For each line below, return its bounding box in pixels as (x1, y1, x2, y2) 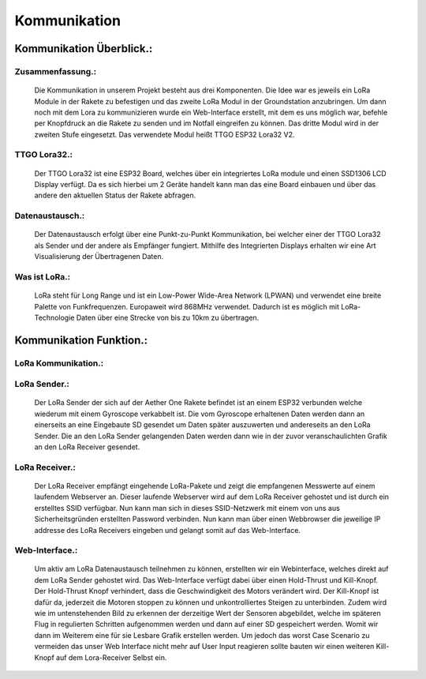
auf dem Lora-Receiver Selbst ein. (55, 652, 167, 662)
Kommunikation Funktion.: (14, 333, 148, 347)
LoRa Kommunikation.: (14, 358, 104, 369)
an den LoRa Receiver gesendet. (34, 442, 140, 452)
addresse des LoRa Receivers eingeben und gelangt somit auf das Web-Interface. (34, 525, 301, 535)
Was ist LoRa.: (14, 271, 71, 282)
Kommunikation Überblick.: (14, 42, 153, 55)
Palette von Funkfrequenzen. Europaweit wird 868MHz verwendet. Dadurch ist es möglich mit (34, 302, 339, 311)
